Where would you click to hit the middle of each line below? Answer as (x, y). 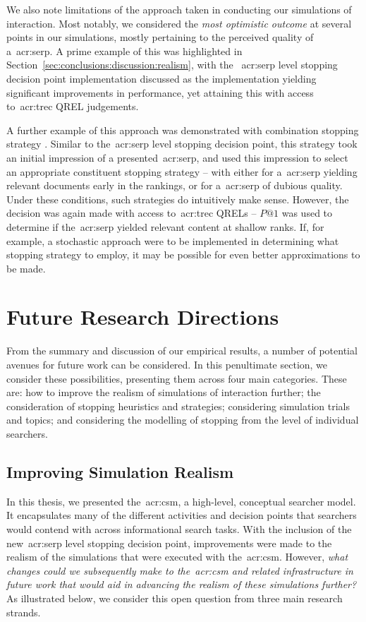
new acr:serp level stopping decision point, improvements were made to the (169, 543)
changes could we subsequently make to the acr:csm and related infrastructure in (180, 570)
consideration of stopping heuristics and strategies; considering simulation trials (178, 406)
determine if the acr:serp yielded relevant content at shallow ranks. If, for (165, 226)
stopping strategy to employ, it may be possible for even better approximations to (183, 255)
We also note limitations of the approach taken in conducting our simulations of (179, 9)
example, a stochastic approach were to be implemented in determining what (173, 240)
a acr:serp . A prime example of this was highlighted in (124, 50)
